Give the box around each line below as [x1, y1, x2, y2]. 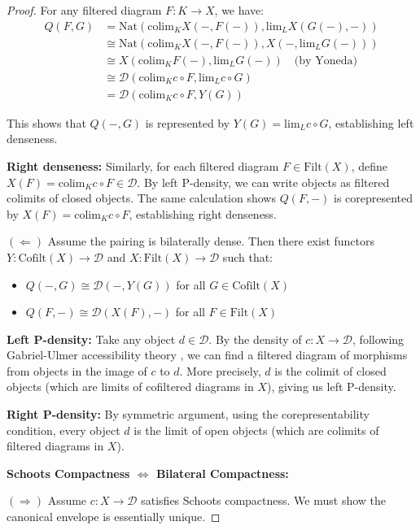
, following [352, 330, 405, 347]
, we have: [214, 2, 265, 18]
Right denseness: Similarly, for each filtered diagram [7, 157, 279, 174]
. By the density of [208, 330, 302, 347]
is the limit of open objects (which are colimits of [133, 421, 379, 438]
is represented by [145, 114, 230, 131]
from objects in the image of [7, 362, 147, 379]
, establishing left [328, 114, 414, 131]
